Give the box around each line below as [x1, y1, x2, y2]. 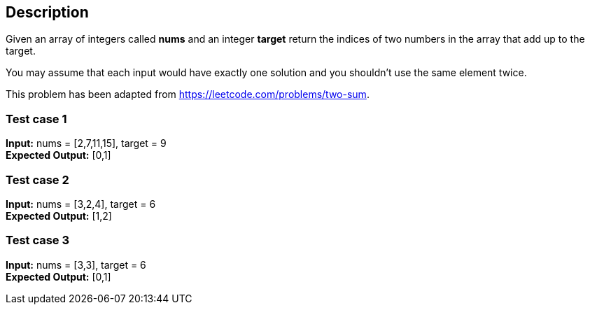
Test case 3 [6, 233, 70, 248]
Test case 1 [6, 111, 67, 126]
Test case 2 [6, 172, 69, 187]
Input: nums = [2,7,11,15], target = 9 [6, 137, 167, 150]
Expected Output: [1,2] [6, 209, 112, 222]
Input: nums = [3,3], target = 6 [6, 258, 146, 271]
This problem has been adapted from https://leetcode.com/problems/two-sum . [6, 88, 370, 101]
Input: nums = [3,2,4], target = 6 [6, 197, 156, 210]
